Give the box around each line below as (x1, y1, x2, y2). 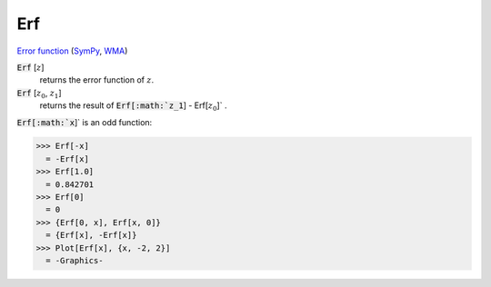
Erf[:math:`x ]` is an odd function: (16, 116, 153, 127)
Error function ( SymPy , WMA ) (16, 45, 128, 56)
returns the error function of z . (39, 74, 155, 85)
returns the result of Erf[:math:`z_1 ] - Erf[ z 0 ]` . (39, 100, 227, 113)
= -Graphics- (45, 255, 104, 265)
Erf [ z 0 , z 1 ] (16, 87, 63, 100)
